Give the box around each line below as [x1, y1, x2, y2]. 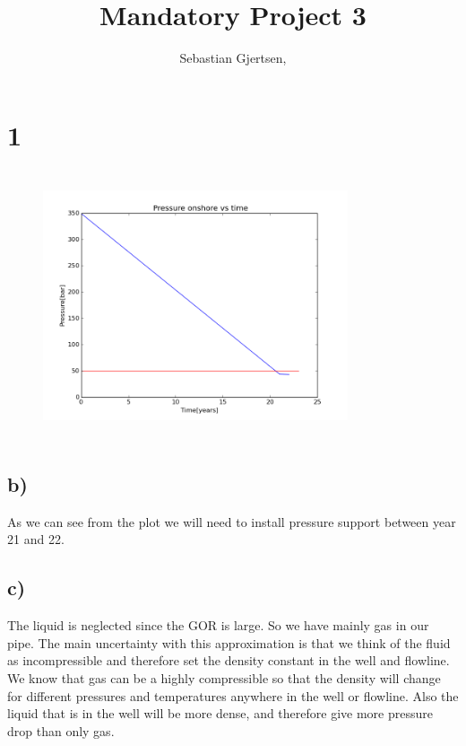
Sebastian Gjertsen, [179, 48, 287, 67]
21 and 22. [7, 530, 65, 549]
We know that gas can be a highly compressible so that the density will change [7, 668, 441, 687]
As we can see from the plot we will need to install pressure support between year [7, 512, 456, 531]
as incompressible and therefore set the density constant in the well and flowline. [7, 651, 450, 670]
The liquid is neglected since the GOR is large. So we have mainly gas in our [7, 616, 429, 635]
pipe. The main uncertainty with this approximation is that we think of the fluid [7, 633, 451, 652]
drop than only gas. [7, 721, 115, 740]
